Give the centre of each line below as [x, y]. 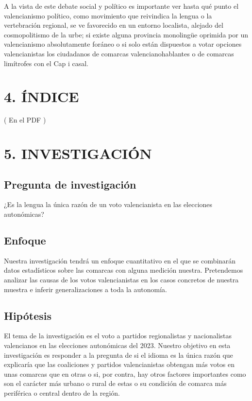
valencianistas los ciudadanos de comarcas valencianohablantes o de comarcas [119, 53]
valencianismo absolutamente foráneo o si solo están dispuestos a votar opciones [123, 44]
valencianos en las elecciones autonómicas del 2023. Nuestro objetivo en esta [117, 345]
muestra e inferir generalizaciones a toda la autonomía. [85, 289]
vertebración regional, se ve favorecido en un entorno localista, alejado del [114, 25]
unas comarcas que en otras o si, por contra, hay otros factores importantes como [125, 374]
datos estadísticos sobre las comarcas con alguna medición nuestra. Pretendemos [124, 270]
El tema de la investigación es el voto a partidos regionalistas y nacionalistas [118, 336]
